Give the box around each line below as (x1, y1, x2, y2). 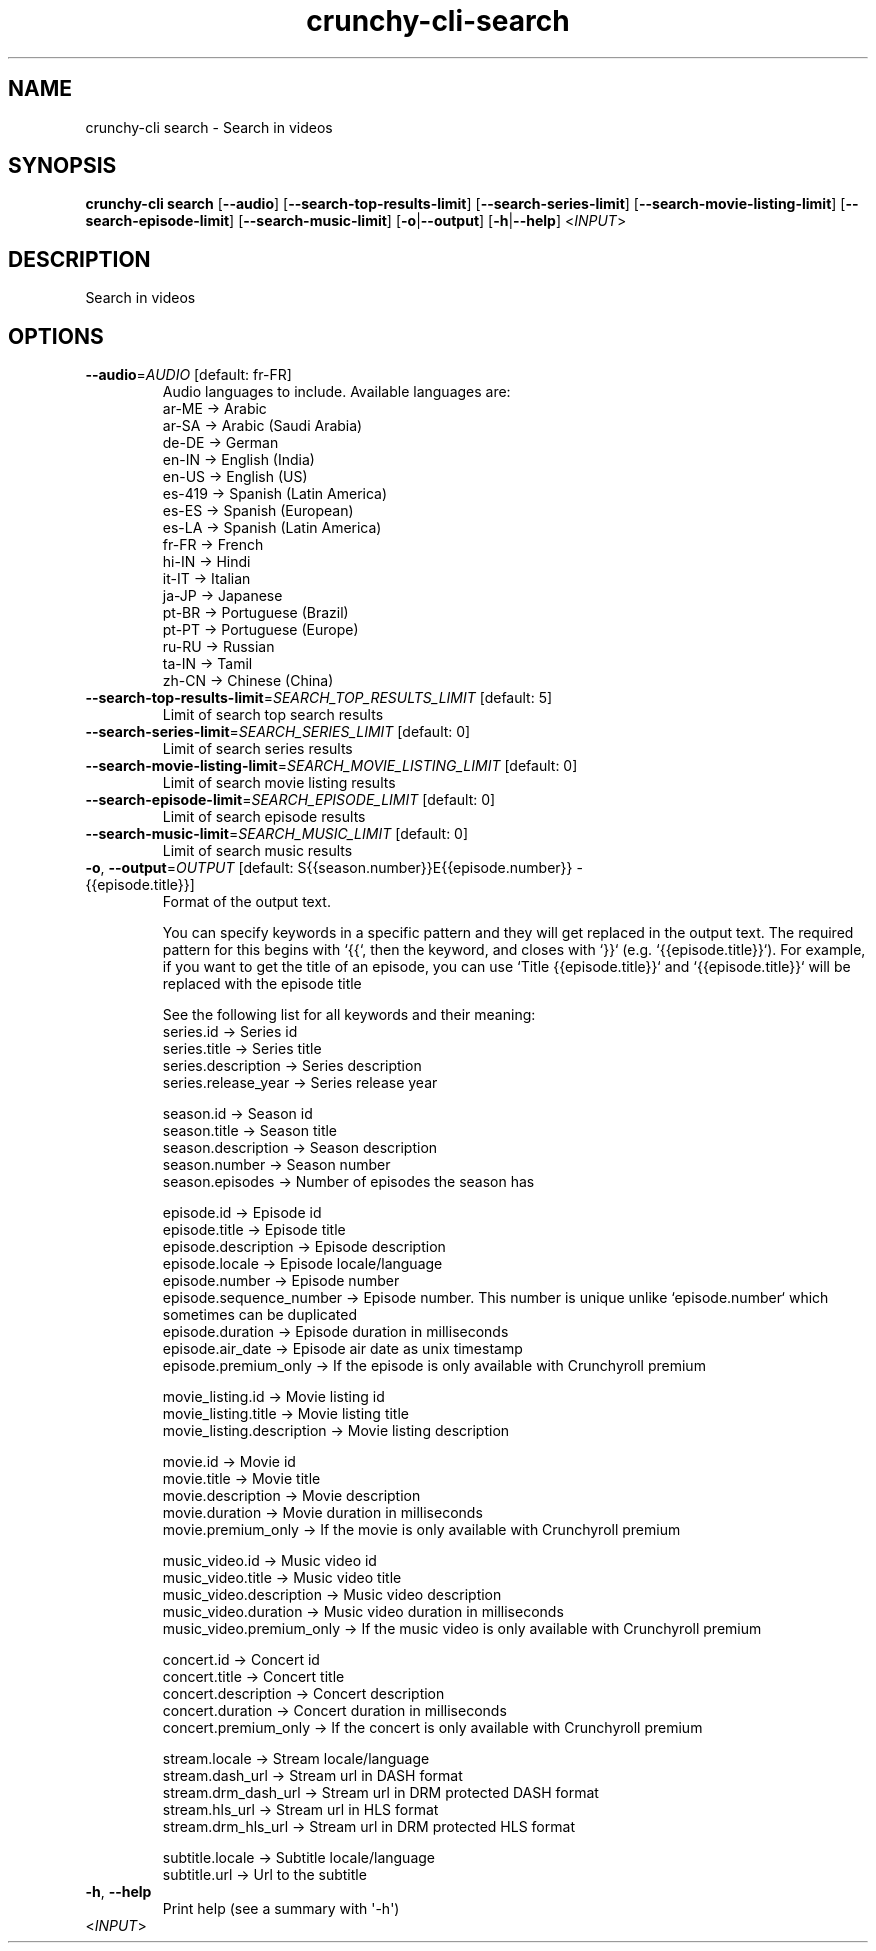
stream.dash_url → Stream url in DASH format (162, 1767, 463, 1785)
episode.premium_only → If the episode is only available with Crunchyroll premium (162, 1357, 706, 1375)
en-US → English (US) (162, 468, 308, 486)
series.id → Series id (162, 1023, 298, 1041)
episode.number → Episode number (162, 1272, 400, 1290)
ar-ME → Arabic (162, 400, 267, 418)
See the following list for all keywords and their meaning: (162, 1006, 536, 1024)
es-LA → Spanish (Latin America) (162, 519, 382, 537)
